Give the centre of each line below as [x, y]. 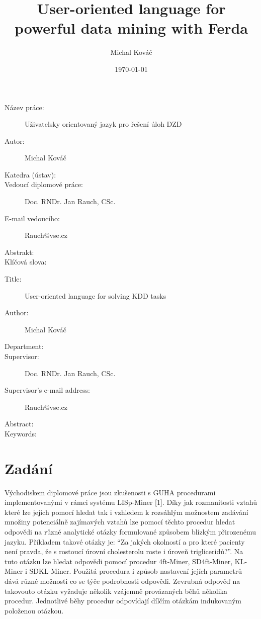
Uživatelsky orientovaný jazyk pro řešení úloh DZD [103, 124]
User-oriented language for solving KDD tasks [96, 295]
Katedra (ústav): [30, 174]
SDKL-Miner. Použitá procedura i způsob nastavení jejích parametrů [136, 571]
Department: [24, 346]
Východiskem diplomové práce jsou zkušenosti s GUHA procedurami [110, 492]
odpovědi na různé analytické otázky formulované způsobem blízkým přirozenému [130, 532]
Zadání [29, 468]
